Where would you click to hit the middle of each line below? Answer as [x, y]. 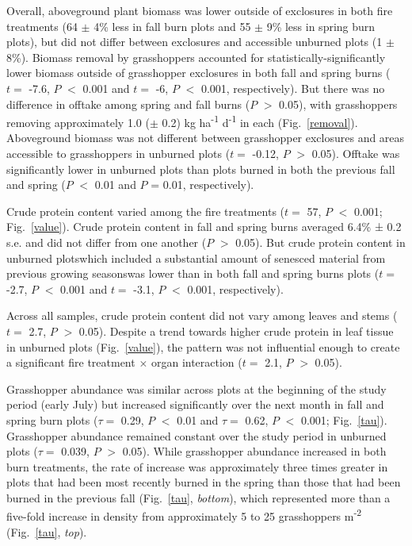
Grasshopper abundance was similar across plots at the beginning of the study [196, 388]
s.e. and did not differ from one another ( [107, 242]
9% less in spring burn [321, 26]
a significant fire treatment [71, 362]
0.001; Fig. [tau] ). [344, 419]
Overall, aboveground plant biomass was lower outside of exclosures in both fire [200, 10]
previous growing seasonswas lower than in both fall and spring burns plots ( [193, 273]
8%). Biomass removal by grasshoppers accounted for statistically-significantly [196, 57]
